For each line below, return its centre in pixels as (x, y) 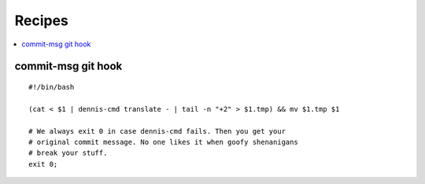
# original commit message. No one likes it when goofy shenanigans (163, 142)
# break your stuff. (68, 153)
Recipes (41, 20)
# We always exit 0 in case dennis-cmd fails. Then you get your (157, 131)
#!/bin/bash (52, 87)
